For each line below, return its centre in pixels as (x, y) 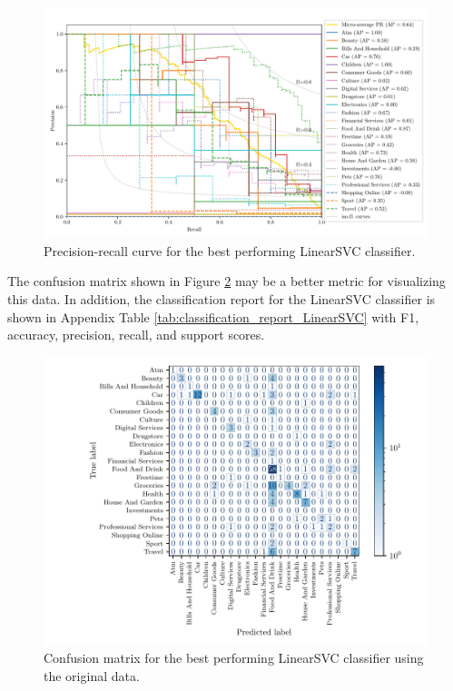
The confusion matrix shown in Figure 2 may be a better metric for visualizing (226, 281)
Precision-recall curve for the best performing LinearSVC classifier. (230, 250)
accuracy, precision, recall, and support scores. (136, 335)
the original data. (92, 675)
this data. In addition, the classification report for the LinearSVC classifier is (222, 299)
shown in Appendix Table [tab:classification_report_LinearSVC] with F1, (213, 316)
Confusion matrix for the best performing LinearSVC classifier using (234, 658)
